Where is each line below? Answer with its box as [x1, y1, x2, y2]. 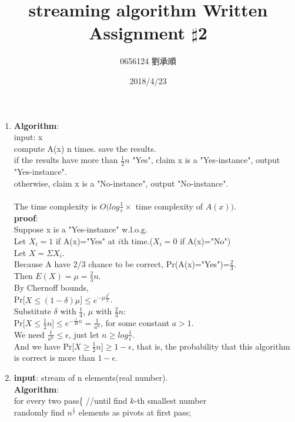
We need [14, 328, 45, 340]
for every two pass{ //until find [14, 394, 128, 407]
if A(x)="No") [180, 234, 231, 247]
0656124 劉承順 [120, 55, 176, 67]
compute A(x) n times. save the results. [14, 142, 156, 154]
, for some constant [100, 316, 170, 328]
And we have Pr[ [14, 340, 75, 352]
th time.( [120, 234, 153, 247]
